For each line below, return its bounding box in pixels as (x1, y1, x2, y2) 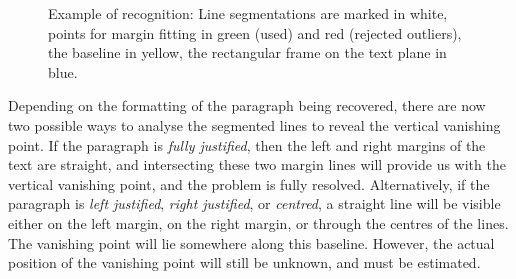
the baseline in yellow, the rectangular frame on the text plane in (48, 42, 447, 63)
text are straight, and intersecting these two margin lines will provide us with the (8, 154, 506, 175)
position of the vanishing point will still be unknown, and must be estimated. (8, 252, 481, 273)
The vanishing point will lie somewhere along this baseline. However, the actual (8, 232, 495, 253)
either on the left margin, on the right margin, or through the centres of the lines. (8, 212, 509, 233)
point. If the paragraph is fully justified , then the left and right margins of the (8, 134, 486, 155)
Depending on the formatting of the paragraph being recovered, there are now (8, 95, 486, 116)
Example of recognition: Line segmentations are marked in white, (48, 3, 448, 23)
